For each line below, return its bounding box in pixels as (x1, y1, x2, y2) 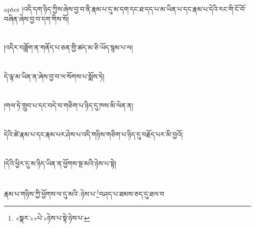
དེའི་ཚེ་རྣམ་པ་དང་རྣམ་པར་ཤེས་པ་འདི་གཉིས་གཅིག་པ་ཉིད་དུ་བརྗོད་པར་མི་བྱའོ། (4, 129, 183, 139)
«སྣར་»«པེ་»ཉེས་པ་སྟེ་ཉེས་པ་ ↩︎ (15, 212, 90, 223)
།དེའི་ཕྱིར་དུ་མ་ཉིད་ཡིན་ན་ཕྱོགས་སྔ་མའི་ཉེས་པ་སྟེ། (4, 158, 116, 168)
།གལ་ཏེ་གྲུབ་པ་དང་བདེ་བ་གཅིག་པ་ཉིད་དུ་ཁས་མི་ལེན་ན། (4, 100, 133, 110)
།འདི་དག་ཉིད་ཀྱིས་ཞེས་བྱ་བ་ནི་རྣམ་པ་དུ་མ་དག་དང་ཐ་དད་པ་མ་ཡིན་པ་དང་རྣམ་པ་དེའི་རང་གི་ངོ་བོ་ (22, 4, 246, 14)
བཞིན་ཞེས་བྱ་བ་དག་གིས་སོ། (4, 13, 69, 24)
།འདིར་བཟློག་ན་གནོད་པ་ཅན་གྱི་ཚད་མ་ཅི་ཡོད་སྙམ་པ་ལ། (4, 42, 133, 53)
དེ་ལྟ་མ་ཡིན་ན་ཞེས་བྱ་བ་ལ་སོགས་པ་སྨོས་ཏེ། (4, 71, 104, 82)
